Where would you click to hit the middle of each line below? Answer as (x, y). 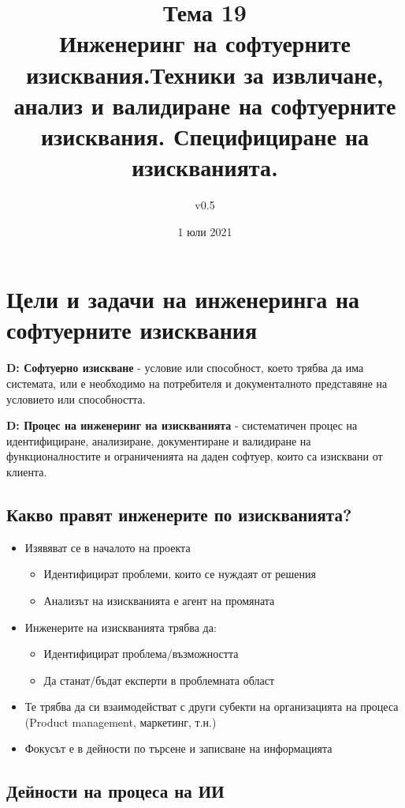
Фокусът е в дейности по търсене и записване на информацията (178, 748)
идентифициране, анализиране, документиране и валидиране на (159, 440)
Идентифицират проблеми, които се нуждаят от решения (180, 574)
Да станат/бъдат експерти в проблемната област (159, 680)
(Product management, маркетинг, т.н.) (121, 722)
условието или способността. (76, 398)
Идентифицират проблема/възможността (141, 654)
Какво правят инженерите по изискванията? (179, 514)
